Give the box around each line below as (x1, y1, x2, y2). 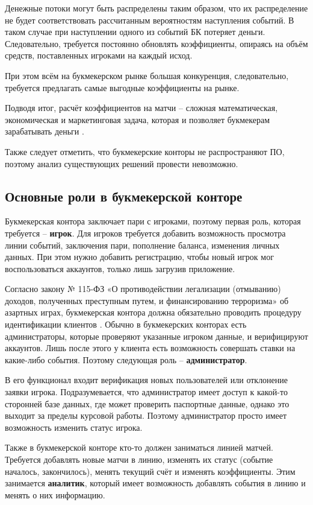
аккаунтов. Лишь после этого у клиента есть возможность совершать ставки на (5, 341, 296, 354)
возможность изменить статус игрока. (5, 421, 143, 433)
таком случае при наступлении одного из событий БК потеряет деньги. (5, 25, 265, 38)
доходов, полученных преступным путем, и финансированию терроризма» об (5, 294, 289, 306)
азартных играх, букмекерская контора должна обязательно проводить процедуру (5, 306, 302, 319)
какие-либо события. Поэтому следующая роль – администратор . (5, 353, 247, 366)
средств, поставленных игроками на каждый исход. (5, 49, 193, 62)
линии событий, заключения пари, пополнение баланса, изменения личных (5, 238, 280, 251)
